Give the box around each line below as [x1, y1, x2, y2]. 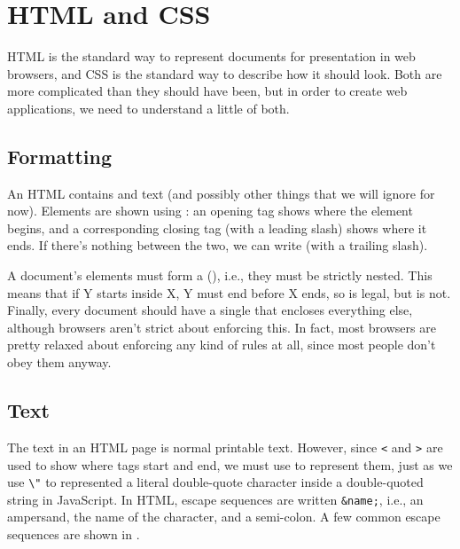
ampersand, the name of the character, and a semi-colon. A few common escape [7, 507, 441, 526]
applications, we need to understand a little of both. [7, 98, 290, 117]
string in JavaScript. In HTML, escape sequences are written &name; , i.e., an [7, 490, 424, 508]
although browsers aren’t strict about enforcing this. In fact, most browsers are [7, 318, 436, 336]
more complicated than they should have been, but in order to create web [7, 82, 408, 100]
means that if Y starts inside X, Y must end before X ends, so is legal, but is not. [7, 283, 451, 302]
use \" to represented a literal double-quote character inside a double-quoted [7, 473, 424, 491]
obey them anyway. [7, 353, 112, 372]
